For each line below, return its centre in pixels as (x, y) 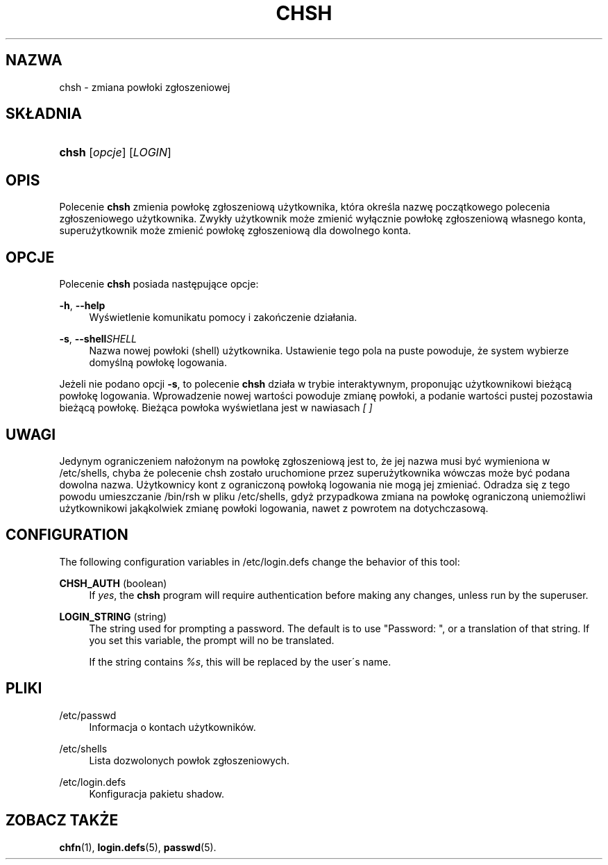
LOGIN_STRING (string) (113, 616)
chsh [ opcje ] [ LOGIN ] (115, 153)
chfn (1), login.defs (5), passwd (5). (138, 847)
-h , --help (82, 306)
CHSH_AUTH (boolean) (113, 583)
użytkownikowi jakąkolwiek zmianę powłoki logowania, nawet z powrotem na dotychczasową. (274, 508)
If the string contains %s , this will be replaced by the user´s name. (240, 661)
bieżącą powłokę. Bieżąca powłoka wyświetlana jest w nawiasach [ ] (216, 408)
